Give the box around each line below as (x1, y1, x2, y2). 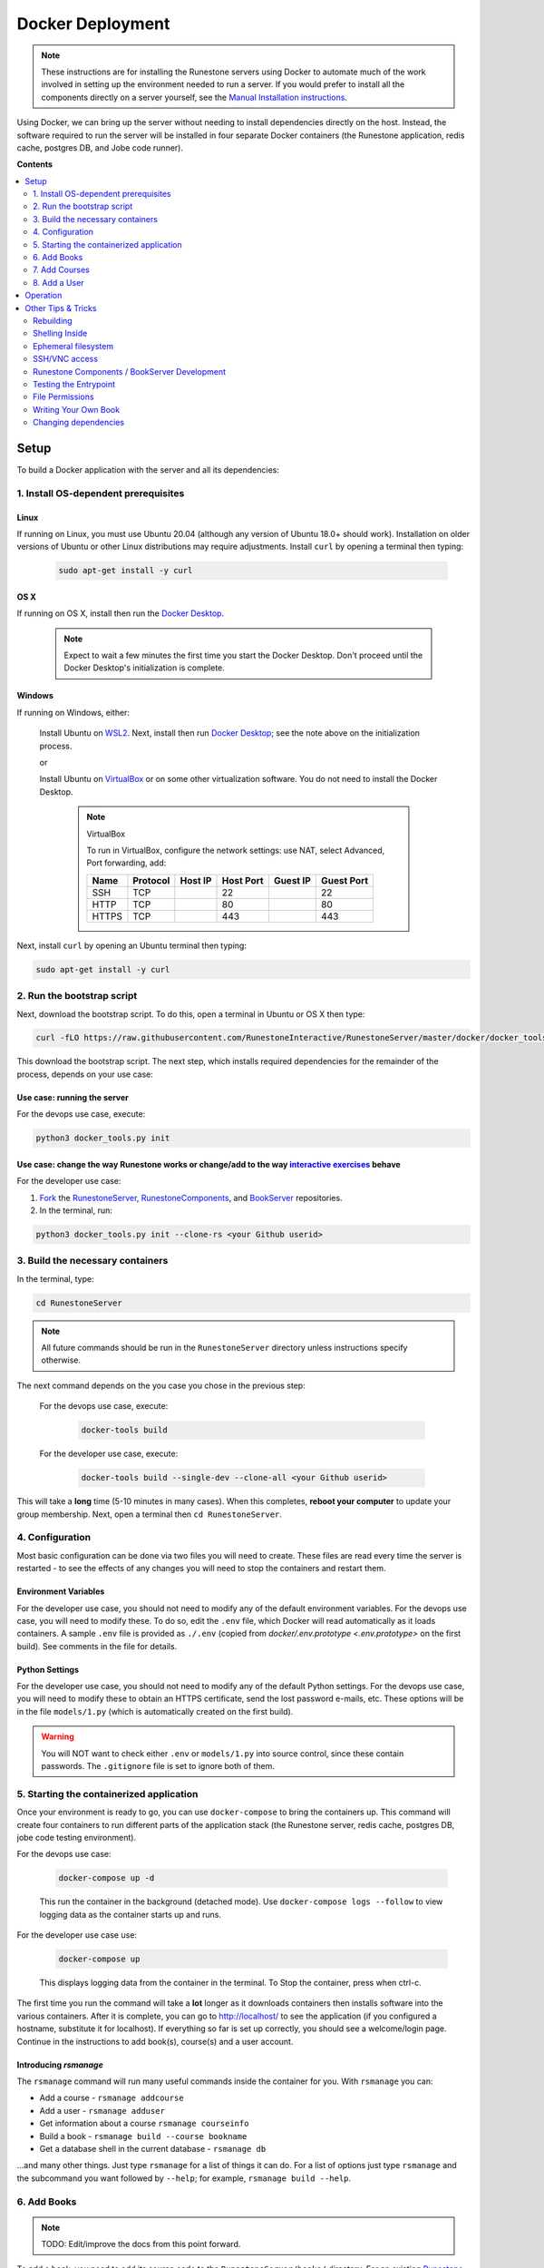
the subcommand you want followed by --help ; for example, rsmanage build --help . (16, 2173, 352, 2184)
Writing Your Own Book (33, 404, 121, 415)
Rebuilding (33, 315, 73, 326)
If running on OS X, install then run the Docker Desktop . (16, 608, 225, 619)
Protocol (132, 874, 170, 886)
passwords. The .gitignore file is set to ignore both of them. (41, 1761, 276, 1772)
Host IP (180, 874, 212, 886)
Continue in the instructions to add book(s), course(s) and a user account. (16, 2036, 294, 2047)
